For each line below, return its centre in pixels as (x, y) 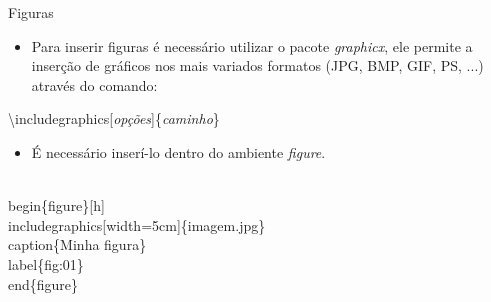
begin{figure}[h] (56, 205)
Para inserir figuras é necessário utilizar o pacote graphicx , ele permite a (252, 45)
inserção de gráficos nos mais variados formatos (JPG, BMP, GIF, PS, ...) (257, 65)
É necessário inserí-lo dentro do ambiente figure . (178, 151)
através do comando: (94, 84)
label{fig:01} (46, 263)
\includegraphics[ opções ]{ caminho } (114, 118)
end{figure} (43, 283)
